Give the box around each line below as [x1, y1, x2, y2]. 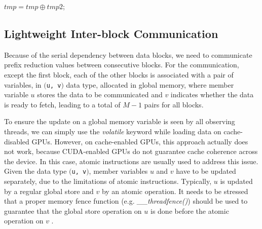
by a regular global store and [4, 185, 94, 196]
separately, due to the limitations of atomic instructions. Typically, [4, 176, 212, 186]
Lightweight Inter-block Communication [4, 25, 218, 41]
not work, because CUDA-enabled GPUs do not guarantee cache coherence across [4, 146, 258, 157]
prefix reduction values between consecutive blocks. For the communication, [4, 59, 239, 70]
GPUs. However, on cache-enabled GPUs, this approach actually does [31, 136, 248, 146]
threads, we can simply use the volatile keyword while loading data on [4, 126, 221, 137]
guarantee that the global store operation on [4, 205, 142, 216]
